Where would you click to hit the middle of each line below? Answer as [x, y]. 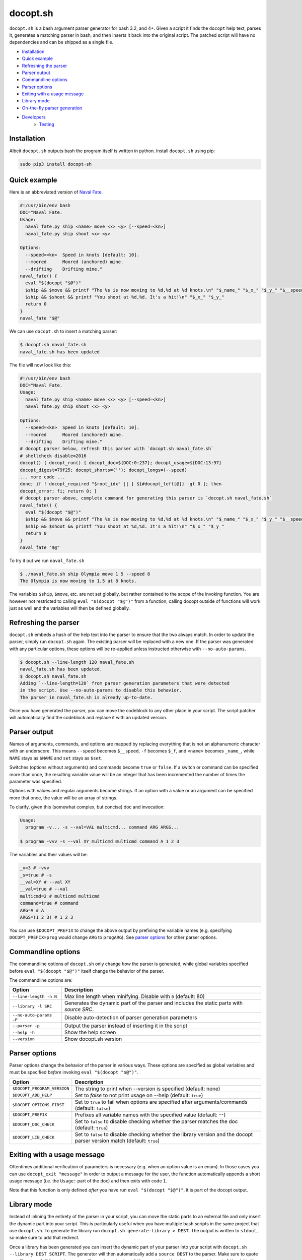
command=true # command [49, 903]
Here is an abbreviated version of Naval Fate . [56, 192]
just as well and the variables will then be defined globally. [70, 608]
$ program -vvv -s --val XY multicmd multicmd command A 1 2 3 [100, 841]
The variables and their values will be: [49, 855]
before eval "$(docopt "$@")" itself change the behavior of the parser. [87, 971]
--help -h [24, 1032]
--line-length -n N [35, 996]
